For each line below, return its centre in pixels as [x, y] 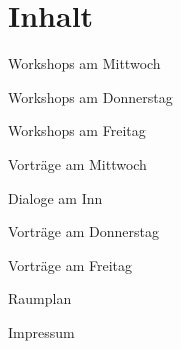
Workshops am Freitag [77, 130]
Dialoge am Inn [55, 197]
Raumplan [40, 298]
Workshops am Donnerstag [90, 96]
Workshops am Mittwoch [84, 63]
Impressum [41, 331]
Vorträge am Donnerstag [83, 231]
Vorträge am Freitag [70, 264]
